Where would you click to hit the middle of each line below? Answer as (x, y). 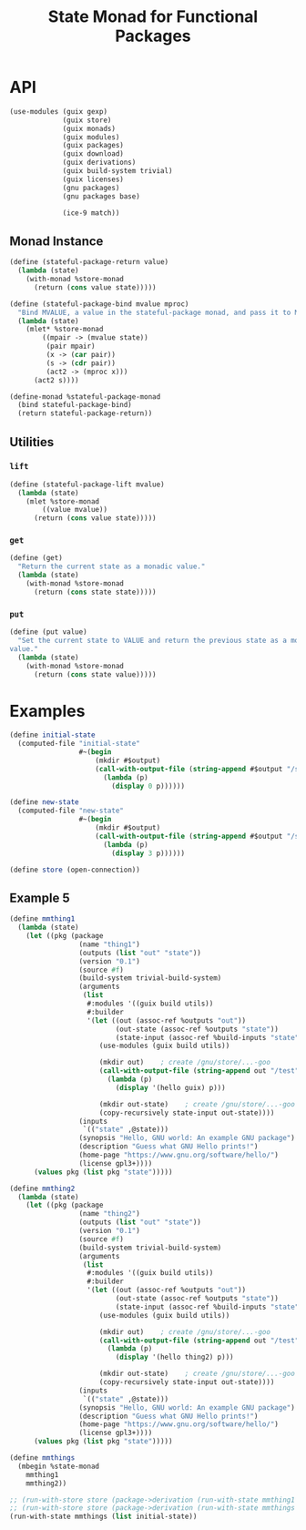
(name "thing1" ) (110, 944)
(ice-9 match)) (91, 213)
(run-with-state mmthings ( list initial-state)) (103, 1517)
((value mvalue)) (75, 510)
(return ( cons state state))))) (95, 592)
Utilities (32, 442)
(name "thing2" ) (110, 1214)
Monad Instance (56, 241)
